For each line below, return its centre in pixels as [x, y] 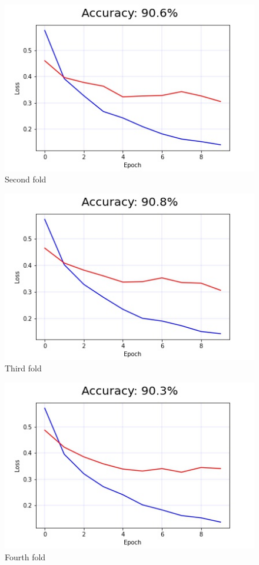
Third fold [23, 368]
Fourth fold [25, 556]
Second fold [26, 179]
